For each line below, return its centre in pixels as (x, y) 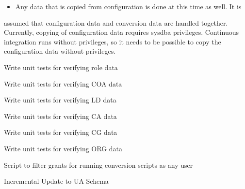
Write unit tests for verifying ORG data (63, 148)
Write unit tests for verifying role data (61, 67)
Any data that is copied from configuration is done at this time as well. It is (128, 6)
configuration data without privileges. (60, 51)
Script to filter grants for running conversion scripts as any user (98, 165)
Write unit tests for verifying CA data (60, 116)
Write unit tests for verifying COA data (63, 83)
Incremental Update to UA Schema (56, 181)
